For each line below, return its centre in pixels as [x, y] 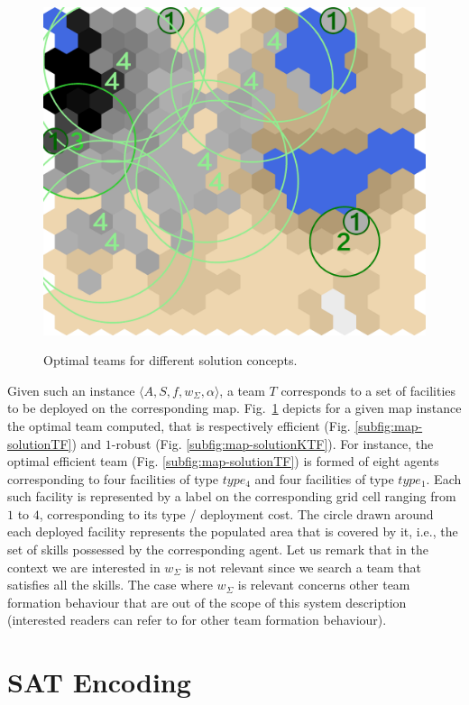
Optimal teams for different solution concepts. [170, 360]
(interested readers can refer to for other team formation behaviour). [197, 620]
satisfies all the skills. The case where [110, 585]
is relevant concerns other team [324, 585]
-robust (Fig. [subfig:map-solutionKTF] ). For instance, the [272, 443]
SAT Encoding [99, 682]
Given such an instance [71, 390]
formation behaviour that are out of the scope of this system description [207, 602]
